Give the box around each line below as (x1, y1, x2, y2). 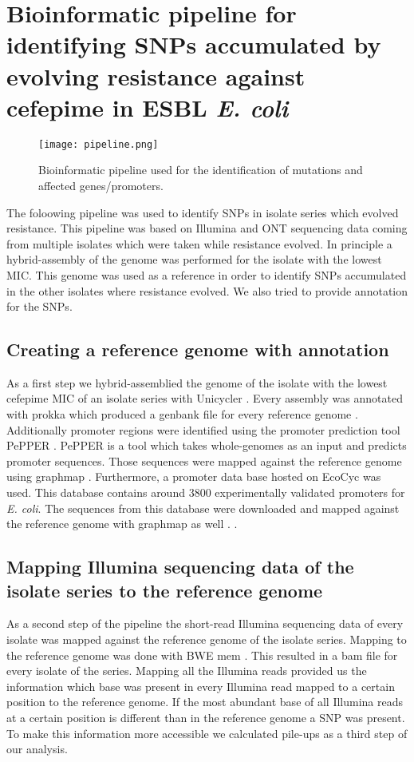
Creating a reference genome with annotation (6, 337, 389, 362)
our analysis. (6, 740, 68, 757)
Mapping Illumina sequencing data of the (6, 554, 354, 579)
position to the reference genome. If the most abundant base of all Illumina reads (6, 693, 404, 710)
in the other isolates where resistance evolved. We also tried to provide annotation (6, 282, 408, 299)
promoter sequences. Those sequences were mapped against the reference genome (6, 452, 402, 469)
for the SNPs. (6, 298, 73, 315)
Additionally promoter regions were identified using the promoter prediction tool (6, 421, 400, 438)
